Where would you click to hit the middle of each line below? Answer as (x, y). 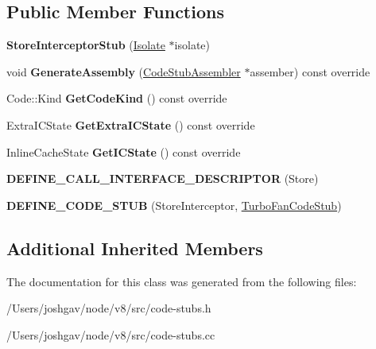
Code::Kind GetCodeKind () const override (117, 98)
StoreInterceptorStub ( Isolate (86, 45)
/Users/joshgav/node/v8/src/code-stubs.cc (111, 334)
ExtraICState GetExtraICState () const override (131, 124)
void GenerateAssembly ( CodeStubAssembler (124, 71)
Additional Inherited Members (135, 248)
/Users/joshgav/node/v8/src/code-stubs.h (109, 308)
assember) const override (310, 71)
